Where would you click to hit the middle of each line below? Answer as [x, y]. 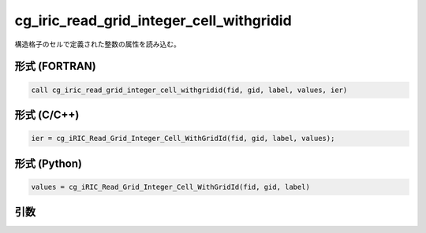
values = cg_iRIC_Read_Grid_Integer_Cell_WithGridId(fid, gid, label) [171, 187]
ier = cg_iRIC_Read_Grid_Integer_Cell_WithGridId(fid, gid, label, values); [183, 139]
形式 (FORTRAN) [55, 67]
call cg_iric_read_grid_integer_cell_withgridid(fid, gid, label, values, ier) [189, 90]
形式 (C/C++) [47, 115]
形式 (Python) [49, 163]
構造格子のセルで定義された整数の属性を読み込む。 [97, 44]
